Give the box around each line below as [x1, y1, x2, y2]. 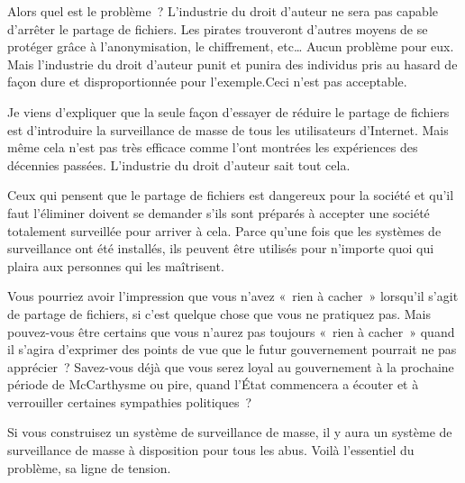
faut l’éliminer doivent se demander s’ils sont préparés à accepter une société [7, 203, 430, 222]
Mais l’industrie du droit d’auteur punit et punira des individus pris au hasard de [7, 54, 458, 73]
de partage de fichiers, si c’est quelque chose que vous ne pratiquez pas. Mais [7, 304, 431, 323]
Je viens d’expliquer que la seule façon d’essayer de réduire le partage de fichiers [7, 102, 450, 121]
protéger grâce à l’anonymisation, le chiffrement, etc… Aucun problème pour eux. [7, 37, 454, 56]
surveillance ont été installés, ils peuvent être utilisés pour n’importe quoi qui [7, 239, 434, 258]
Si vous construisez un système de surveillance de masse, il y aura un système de [7, 423, 452, 442]
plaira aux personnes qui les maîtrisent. [7, 256, 224, 275]
